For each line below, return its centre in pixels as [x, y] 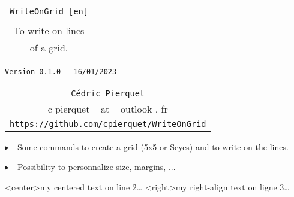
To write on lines [49, 30]
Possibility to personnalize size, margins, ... [97, 167]
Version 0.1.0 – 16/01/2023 [61, 72]
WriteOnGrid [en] [49, 11]
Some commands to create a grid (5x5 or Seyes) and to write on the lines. [153, 146]
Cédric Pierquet [108, 93]
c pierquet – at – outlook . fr [108, 108]
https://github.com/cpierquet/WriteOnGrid [108, 124]
